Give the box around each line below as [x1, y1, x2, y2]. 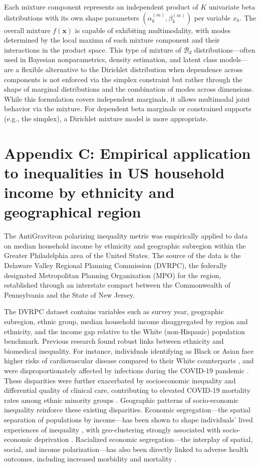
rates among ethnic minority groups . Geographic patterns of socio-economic [4, 394, 239, 405]
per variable [194, 12, 231, 23]
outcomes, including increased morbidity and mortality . [4, 453, 177, 464]
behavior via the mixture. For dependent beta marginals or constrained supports [4, 103, 251, 114]
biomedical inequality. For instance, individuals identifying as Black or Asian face [4, 345, 254, 356]
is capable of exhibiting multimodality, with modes [75, 25, 231, 35]
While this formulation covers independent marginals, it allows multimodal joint [4, 93, 250, 104]
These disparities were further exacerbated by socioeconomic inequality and [4, 375, 236, 385]
